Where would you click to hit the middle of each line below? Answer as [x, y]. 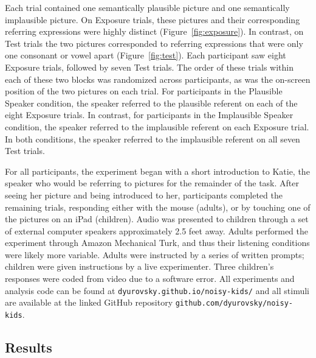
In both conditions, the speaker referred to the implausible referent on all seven [153, 139]
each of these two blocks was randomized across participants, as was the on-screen [158, 79]
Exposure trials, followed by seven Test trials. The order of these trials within [149, 67]
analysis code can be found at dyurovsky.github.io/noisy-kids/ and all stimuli [157, 290]
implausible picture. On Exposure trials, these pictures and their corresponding [153, 19]
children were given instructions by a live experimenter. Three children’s [139, 266]
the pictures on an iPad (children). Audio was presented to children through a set [157, 219]
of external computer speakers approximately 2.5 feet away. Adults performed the [157, 230]
